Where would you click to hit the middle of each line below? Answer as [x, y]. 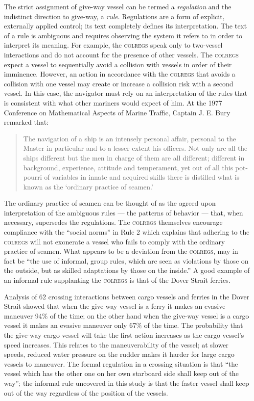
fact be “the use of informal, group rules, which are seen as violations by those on [126, 260]
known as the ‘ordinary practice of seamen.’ [88, 186]
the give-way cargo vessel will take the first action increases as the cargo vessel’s [124, 335]
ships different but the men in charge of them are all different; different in [134, 157]
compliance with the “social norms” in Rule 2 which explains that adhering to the [127, 232]
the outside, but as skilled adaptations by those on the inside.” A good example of [127, 270]
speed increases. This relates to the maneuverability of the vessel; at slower [116, 344]
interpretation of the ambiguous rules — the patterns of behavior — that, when [124, 212]
